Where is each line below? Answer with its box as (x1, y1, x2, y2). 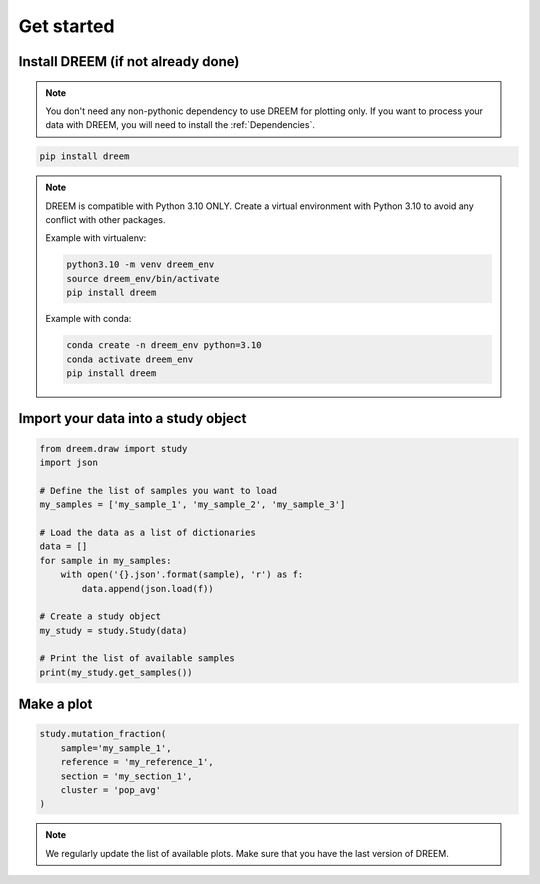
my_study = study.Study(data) (39, 625, 188, 636)
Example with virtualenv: (45, 232, 147, 244)
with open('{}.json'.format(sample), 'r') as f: (60, 569, 304, 580)
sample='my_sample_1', (60, 742, 172, 754)
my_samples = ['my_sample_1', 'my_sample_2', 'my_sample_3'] (39, 499, 346, 510)
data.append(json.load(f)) (81, 583, 214, 594)
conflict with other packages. (45, 214, 166, 226)
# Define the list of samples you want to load (39, 485, 277, 496)
